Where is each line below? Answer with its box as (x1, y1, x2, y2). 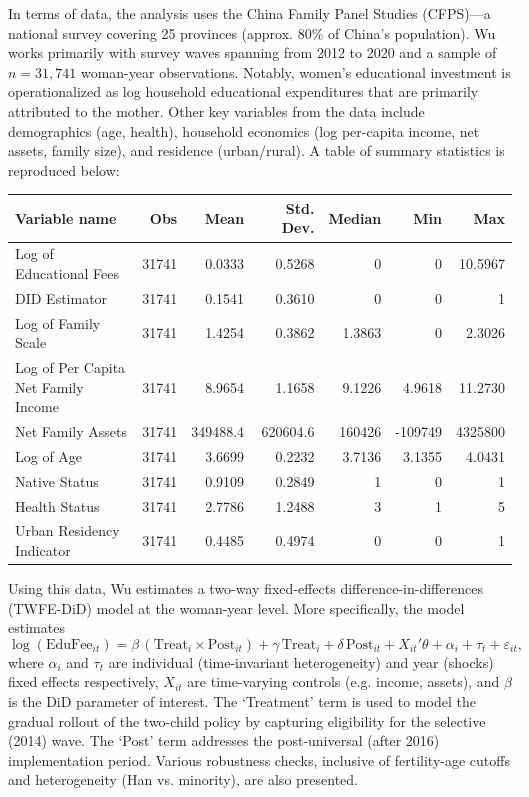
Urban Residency (15, 520, 120, 541)
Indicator (15, 540, 71, 560)
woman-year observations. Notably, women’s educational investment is (80, 61, 511, 82)
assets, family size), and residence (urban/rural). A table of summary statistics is (8, 140, 505, 161)
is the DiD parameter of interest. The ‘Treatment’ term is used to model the (8, 691, 476, 712)
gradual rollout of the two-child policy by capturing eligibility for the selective (8, 710, 486, 731)
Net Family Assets (15, 421, 128, 442)
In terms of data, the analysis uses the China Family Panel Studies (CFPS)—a (8, 3, 491, 23)
